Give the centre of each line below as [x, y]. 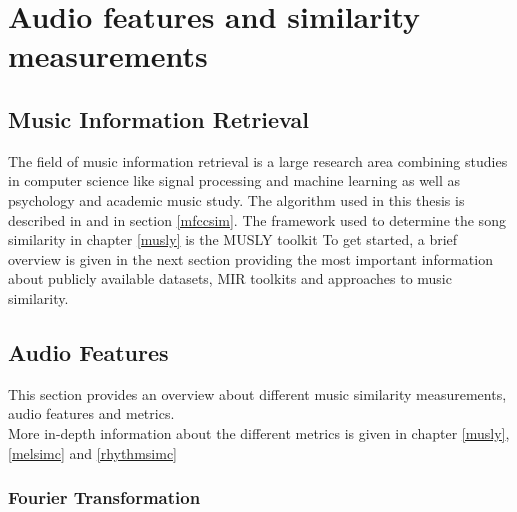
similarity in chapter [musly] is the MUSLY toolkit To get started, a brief [233, 239]
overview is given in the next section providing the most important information [250, 258]
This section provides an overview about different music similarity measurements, [257, 393]
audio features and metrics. [91, 413]
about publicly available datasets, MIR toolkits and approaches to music [230, 278]
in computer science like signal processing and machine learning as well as [234, 180]
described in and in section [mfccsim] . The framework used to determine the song [257, 219]
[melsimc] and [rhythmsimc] [92, 452]
